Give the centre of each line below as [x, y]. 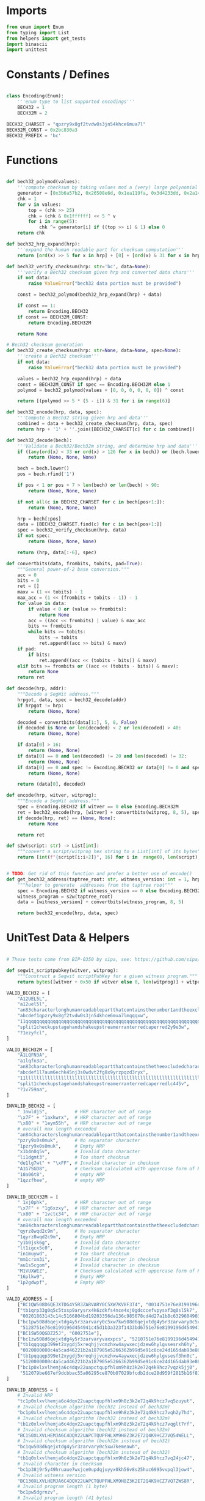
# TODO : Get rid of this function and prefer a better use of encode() [99, 874]
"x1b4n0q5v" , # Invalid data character [79, 1152]
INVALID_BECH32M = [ [33, 1197]
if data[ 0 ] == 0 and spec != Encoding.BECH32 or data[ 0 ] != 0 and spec [110, 767]
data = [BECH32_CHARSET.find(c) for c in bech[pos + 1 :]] [90, 524]
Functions [32, 160]
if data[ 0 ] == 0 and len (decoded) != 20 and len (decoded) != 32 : [102, 756]
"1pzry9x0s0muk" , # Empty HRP [61, 1146]
